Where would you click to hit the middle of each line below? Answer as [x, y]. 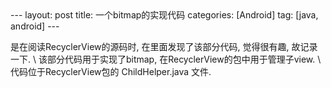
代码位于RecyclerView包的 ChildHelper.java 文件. [111, 71]
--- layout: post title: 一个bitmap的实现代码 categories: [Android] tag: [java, [164, 15]
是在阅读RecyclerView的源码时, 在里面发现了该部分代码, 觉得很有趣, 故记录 [164, 46]
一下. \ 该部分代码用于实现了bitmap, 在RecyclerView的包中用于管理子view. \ [166, 59]
